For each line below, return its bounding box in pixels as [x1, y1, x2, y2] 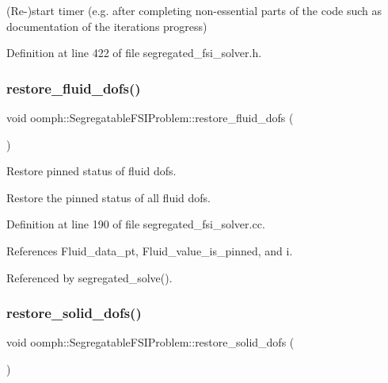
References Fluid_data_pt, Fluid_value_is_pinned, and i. [6, 242, 293, 259]
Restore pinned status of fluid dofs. [6, 163, 177, 179]
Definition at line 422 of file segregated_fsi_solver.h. [6, 44, 262, 61]
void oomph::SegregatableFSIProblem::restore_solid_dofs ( [6, 334, 295, 350]
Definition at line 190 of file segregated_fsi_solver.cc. [6, 216, 265, 232]
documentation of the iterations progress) [6, 17, 207, 34]
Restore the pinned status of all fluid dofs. [6, 189, 211, 205]
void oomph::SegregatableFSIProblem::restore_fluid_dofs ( [6, 109, 294, 125]
